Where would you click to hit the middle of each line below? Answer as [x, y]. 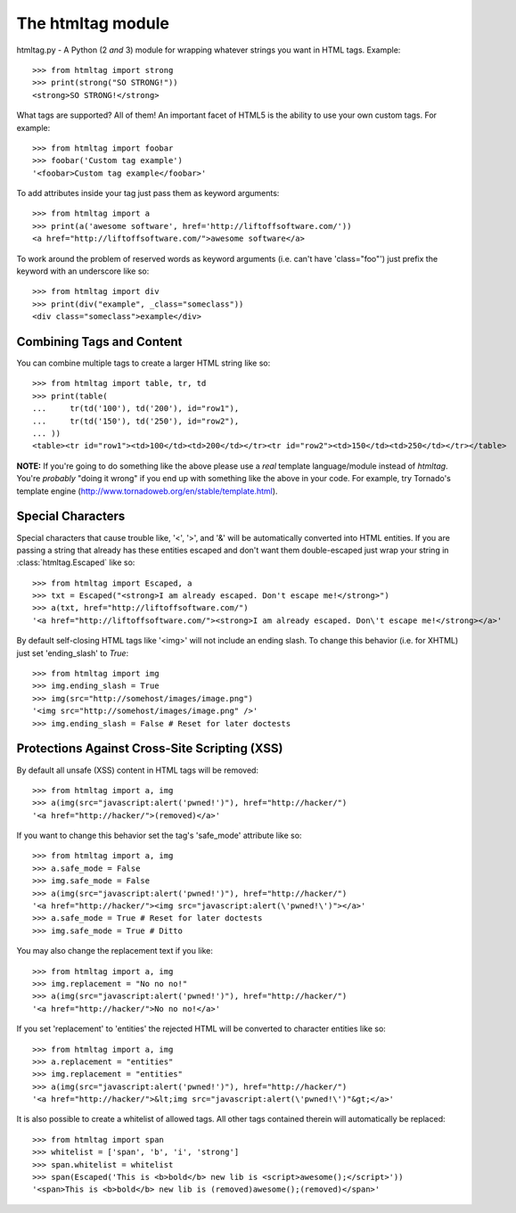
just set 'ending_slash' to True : [73, 653]
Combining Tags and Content [99, 342]
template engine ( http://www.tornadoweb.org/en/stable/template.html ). [147, 491]
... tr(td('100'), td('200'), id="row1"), [136, 409]
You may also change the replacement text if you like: [115, 951]
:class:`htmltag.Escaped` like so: [76, 562]
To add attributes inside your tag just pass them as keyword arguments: [148, 193]
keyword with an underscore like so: [83, 271]
